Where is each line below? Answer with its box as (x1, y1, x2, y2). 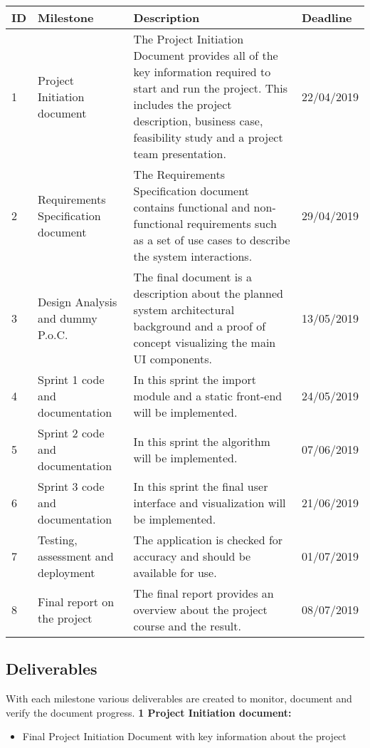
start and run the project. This (133, 80, 287, 96)
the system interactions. (133, 248, 253, 264)
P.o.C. (38, 326, 68, 343)
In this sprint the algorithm (133, 432, 270, 450)
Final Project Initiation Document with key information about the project (22, 729, 347, 744)
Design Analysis (38, 293, 117, 310)
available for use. (133, 564, 217, 581)
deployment (38, 564, 95, 581)
